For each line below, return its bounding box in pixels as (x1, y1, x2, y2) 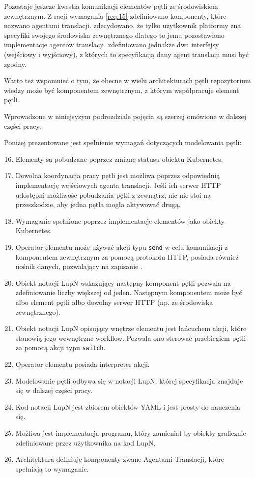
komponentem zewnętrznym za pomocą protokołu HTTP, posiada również (15, 251, 239, 262)
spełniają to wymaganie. (15, 463, 89, 474)
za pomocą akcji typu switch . (15, 342, 106, 353)
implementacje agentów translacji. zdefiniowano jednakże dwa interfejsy (4, 39, 219, 50)
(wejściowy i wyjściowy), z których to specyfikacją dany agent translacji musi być (4, 49, 249, 59)
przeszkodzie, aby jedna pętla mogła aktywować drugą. (15, 199, 181, 209)
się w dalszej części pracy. (15, 385, 92, 395)
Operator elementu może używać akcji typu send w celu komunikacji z (15, 241, 228, 252)
